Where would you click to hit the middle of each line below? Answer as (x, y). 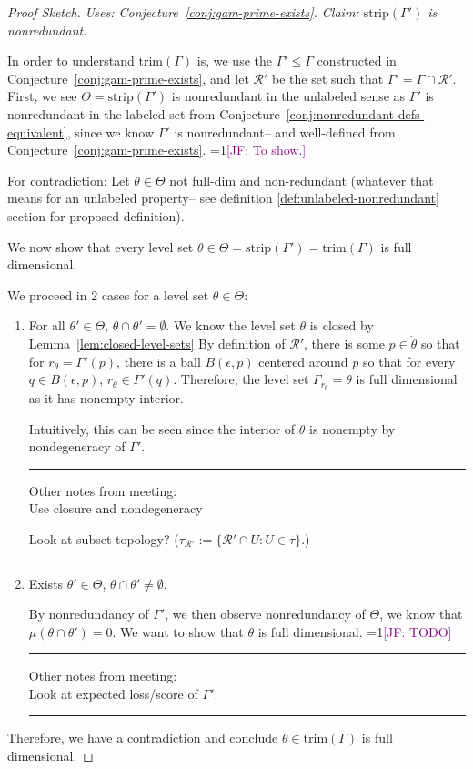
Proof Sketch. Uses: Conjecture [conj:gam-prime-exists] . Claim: (183, 12)
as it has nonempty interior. (106, 397)
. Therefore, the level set (241, 379)
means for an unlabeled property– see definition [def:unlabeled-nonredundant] (223, 198)
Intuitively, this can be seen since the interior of (162, 428)
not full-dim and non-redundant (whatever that (302, 180)
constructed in (357, 61)
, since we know (111, 132)
